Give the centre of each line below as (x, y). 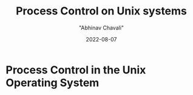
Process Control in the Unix (76, 70)
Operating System (52, 83)
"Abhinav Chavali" (101, 28)
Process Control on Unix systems (101, 11)
